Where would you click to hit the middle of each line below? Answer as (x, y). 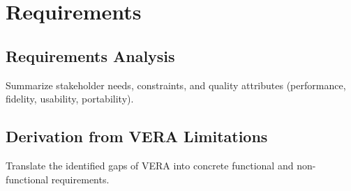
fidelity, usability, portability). (70, 99)
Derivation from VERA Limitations (137, 136)
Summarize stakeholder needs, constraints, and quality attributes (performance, (176, 85)
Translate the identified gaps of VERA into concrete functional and (150, 165)
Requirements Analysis (90, 55)
